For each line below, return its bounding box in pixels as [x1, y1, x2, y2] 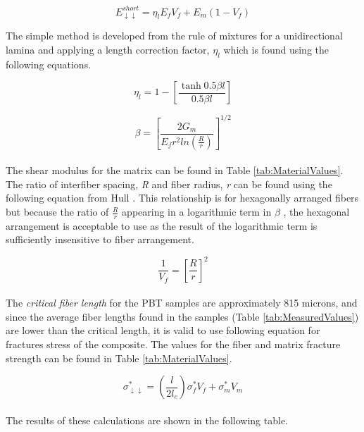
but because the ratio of [6, 204, 109, 219]
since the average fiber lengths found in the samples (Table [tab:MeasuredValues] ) [6, 309, 359, 323]
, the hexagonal [283, 204, 350, 219]
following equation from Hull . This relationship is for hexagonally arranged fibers [6, 190, 359, 205]
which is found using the [223, 42, 329, 56]
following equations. [6, 56, 92, 71]
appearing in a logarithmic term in [122, 204, 272, 219]
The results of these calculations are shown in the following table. [6, 412, 289, 427]
